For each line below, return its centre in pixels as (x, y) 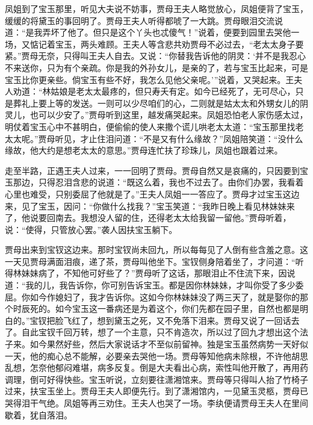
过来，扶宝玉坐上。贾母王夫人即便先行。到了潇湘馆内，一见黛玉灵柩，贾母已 (156, 391)
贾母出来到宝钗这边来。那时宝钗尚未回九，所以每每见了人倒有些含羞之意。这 (156, 250)
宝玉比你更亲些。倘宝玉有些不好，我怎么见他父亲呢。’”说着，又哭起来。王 (150, 79)
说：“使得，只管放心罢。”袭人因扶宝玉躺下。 (91, 229)
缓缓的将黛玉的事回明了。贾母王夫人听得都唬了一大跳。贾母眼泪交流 (140, 20)
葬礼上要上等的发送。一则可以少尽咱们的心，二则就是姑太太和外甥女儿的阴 (160, 103)
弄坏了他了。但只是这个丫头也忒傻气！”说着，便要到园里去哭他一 (171, 32)
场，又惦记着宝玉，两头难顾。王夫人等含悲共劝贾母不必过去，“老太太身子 (150, 44)
